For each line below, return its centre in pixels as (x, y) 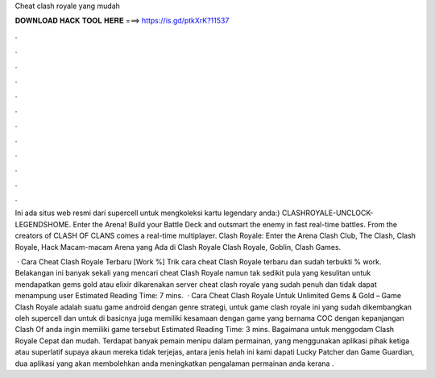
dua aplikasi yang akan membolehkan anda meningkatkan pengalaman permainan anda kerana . (174, 363)
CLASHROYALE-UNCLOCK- (327, 213)
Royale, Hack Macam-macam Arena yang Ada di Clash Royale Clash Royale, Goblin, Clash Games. (178, 247)
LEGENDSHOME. (43, 224)
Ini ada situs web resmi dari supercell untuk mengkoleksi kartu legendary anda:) (147, 213)
